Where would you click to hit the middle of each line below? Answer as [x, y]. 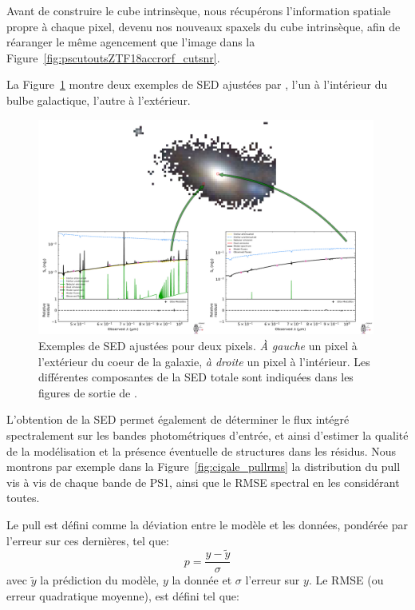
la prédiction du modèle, [100, 580]
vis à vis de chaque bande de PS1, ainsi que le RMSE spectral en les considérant [203, 482]
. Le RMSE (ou [346, 580]
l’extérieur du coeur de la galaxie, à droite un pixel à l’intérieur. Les [204, 361]
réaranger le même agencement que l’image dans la [131, 42]
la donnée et [202, 580]
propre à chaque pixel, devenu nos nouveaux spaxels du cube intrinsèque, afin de [204, 26]
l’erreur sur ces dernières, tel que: [88, 540]
